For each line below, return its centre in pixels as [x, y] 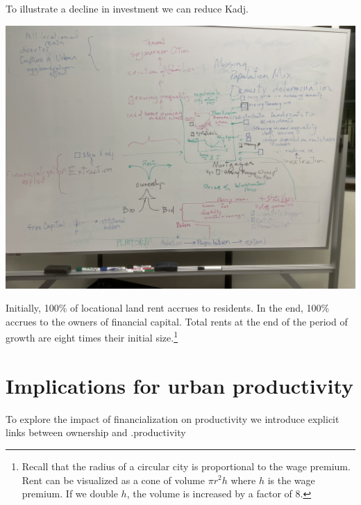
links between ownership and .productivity [96, 432]
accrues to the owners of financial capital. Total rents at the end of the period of [177, 321]
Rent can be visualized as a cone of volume [113, 480]
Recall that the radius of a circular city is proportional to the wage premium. [186, 466]
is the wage [291, 480]
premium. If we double [70, 494]
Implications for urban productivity [180, 385]
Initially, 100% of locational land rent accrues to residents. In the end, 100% [168, 308]
